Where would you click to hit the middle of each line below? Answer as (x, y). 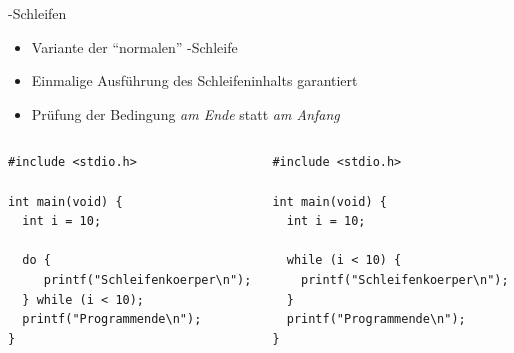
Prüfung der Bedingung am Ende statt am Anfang (185, 113)
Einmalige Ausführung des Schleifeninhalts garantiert (194, 80)
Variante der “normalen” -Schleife (134, 46)
